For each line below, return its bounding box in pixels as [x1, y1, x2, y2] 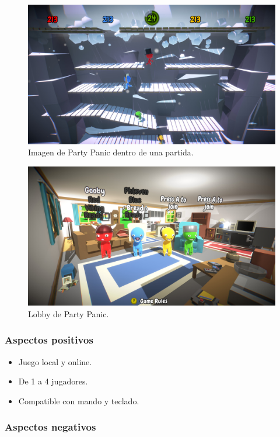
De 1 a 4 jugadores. [18, 375, 88, 387]
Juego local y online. [18, 355, 92, 367]
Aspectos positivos [5, 332, 93, 347]
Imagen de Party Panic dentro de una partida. [28, 146, 194, 158]
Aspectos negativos [5, 419, 96, 434]
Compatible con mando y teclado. [18, 394, 139, 407]
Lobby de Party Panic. [28, 307, 109, 320]
